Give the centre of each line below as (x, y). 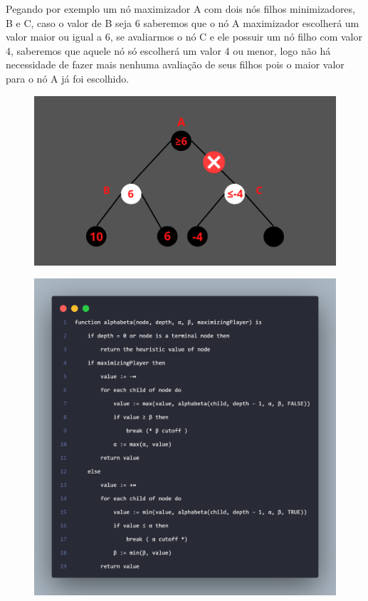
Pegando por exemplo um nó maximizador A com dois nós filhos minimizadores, (180, 9)
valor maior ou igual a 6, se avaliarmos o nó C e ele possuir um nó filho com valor (184, 37)
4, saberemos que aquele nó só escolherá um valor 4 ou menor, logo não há (168, 50)
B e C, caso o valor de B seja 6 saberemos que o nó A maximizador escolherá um (183, 22)
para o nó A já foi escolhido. (68, 78)
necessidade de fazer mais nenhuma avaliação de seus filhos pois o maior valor (175, 64)
